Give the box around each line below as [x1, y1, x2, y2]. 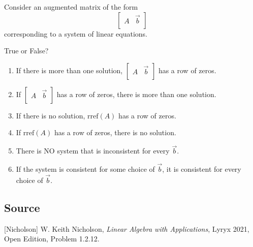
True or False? [4, 45, 49, 56]
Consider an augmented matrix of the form [4, 2, 138, 12]
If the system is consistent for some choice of [16, 164, 155, 174]
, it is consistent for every [162, 164, 241, 174]
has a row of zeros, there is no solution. [54, 127, 176, 138]
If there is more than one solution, [16, 65, 123, 75]
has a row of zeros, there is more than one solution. [56, 88, 216, 99]
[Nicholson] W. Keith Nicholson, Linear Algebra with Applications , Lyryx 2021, [4, 223, 249, 234]
